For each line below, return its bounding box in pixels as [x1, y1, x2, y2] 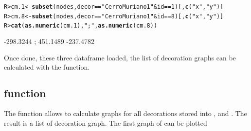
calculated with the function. [4, 62, 90, 72]
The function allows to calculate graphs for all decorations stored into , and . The [4, 108, 247, 118]
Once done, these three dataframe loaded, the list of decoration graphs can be [4, 52, 236, 62]
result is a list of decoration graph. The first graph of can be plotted [4, 117, 207, 128]
